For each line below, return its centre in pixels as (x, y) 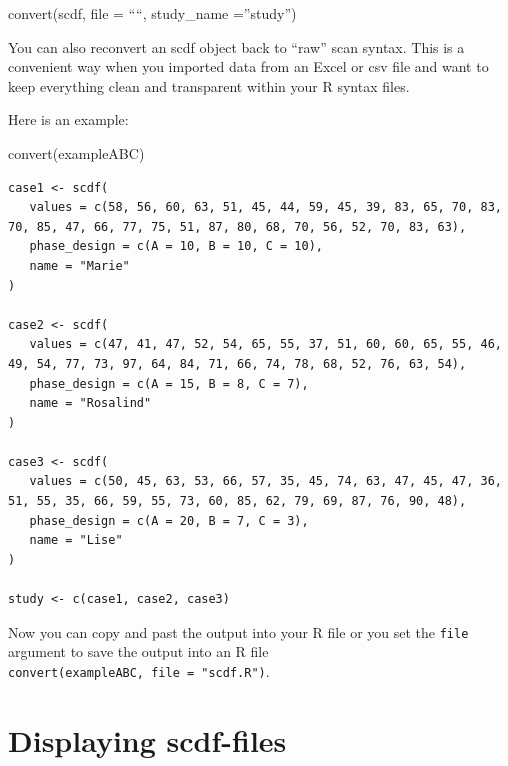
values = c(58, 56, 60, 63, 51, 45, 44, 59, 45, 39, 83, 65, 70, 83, (265, 207)
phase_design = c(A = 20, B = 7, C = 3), (169, 520)
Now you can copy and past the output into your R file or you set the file (238, 631)
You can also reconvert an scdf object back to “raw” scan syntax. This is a (236, 46)
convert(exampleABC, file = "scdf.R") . (139, 670)
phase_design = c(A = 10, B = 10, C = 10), (176, 246)
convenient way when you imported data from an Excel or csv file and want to (248, 66)
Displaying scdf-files (147, 739)
